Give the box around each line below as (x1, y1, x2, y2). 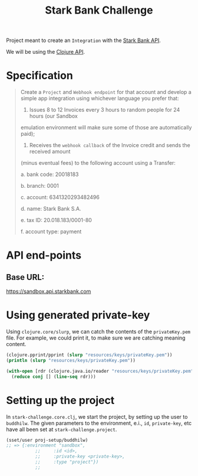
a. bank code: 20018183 (20, 171, 79, 178)
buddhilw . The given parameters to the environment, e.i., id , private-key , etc (6, 419, 192, 426)
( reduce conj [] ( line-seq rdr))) (11, 373, 96, 380)
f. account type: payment (20, 228, 82, 235)
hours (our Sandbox (29, 113, 78, 120)
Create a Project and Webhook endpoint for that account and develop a (20, 89, 192, 96)
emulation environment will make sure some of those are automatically (20, 124, 192, 131)
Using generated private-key (6, 308, 150, 322)
